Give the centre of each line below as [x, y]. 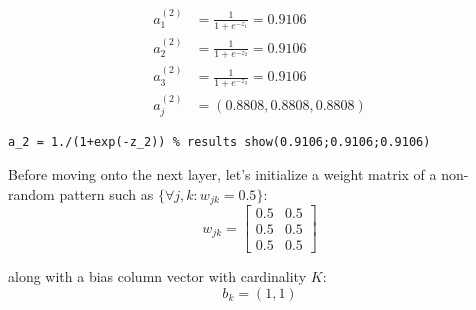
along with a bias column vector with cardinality [157, 276]
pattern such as [106, 193]
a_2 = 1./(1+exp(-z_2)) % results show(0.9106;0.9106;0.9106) [219, 142]
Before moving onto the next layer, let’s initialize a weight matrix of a [222, 173]
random [31, 193]
